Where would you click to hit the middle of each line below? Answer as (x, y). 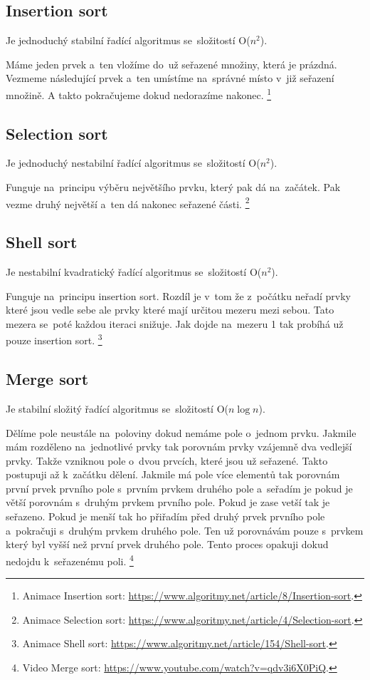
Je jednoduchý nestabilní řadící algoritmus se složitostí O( (133, 163)
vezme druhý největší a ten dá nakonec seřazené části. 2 (128, 202)
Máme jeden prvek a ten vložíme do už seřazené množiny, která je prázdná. (171, 64)
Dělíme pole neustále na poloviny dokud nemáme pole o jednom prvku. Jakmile (181, 432)
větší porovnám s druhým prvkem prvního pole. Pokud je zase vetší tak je (168, 502)
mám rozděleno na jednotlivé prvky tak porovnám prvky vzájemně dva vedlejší (179, 447)
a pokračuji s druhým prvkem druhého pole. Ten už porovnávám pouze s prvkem (185, 530)
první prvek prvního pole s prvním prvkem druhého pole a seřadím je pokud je (179, 488)
